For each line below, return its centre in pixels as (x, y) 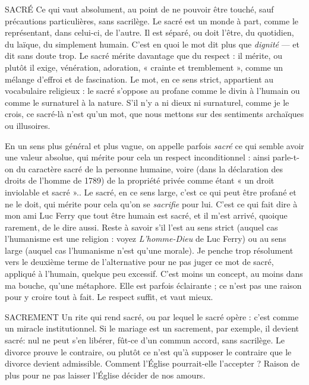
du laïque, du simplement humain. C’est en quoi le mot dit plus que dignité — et (152, 44)
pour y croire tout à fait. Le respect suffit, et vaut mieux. (109, 297)
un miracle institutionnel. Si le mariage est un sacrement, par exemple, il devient (152, 328)
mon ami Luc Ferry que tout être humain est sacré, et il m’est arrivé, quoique (146, 215)
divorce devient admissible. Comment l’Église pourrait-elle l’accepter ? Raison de (152, 363)
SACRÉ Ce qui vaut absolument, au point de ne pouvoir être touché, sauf (139, 9)
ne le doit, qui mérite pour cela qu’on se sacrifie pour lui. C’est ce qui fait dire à (151, 203)
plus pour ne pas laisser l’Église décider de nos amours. (105, 375)
